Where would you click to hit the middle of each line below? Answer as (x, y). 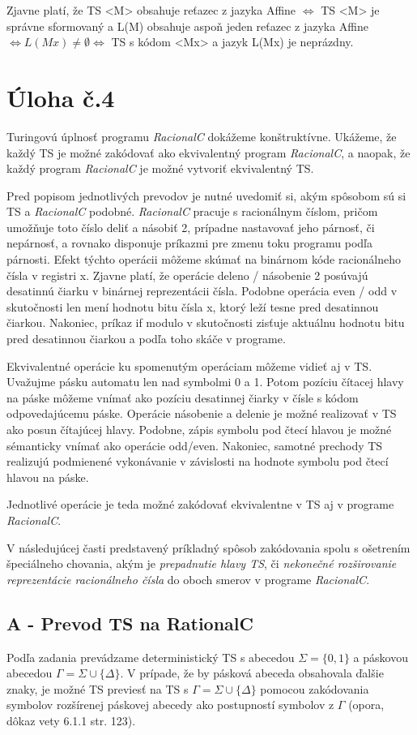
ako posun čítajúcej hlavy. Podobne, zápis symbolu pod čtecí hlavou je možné (199, 429)
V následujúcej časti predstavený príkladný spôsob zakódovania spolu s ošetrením (208, 547)
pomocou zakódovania (315, 688)
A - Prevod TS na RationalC (130, 623)
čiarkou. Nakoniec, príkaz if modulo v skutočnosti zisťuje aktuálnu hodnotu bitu (206, 322)
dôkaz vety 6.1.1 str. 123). (71, 720)
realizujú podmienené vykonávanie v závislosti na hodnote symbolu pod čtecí (198, 461)
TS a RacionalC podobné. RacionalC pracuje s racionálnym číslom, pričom (192, 211)
